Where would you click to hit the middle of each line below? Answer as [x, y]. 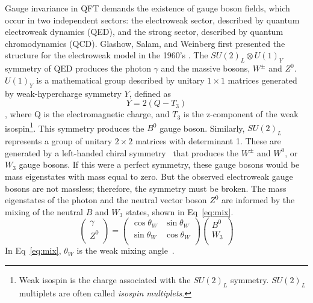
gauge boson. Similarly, [202, 128]
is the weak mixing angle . [126, 250]
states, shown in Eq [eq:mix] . [179, 211]
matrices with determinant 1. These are [208, 141]
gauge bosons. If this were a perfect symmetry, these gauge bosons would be [159, 164]
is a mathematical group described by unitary [120, 80]
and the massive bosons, [206, 68]
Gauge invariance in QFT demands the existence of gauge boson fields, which [147, 8]
